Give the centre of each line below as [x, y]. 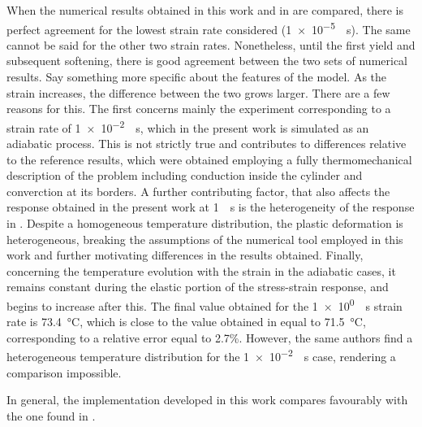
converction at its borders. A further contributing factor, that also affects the [198, 191]
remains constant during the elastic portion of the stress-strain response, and [198, 287]
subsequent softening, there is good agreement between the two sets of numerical [207, 61]
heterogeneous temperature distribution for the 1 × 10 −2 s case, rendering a [201, 355]
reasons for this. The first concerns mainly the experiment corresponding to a [199, 109]
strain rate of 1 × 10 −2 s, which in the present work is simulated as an [188, 126]
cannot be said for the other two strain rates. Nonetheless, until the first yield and [211, 44]
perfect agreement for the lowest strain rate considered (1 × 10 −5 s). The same [209, 28]
